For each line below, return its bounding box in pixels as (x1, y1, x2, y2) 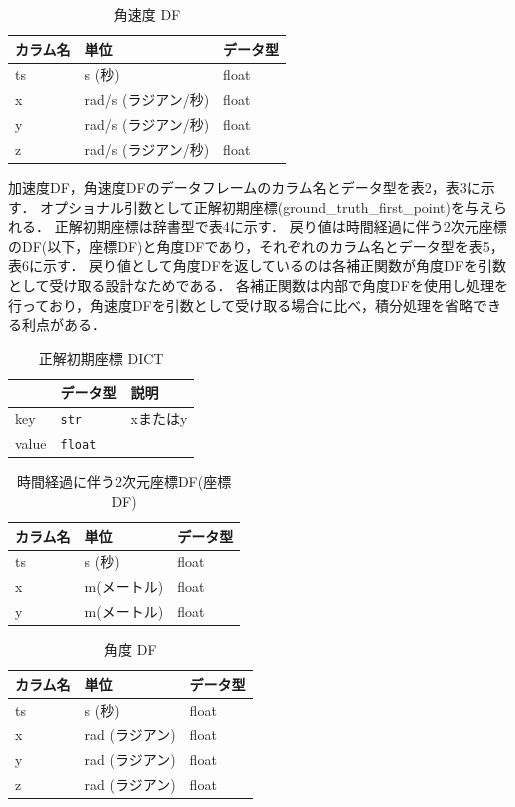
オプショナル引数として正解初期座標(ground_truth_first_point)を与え (40, 196, 493, 217)
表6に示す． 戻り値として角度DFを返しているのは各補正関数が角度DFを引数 (8, 255, 506, 276)
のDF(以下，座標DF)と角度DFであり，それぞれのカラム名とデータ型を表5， (8, 235, 504, 256)
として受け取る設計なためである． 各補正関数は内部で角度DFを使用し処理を (8, 275, 508, 296)
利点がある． (21, 314, 106, 335)
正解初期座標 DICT (38, 347, 164, 368)
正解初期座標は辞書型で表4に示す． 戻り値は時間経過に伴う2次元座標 (54, 216, 507, 237)
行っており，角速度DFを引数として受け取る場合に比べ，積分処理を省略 (8, 294, 473, 315)
